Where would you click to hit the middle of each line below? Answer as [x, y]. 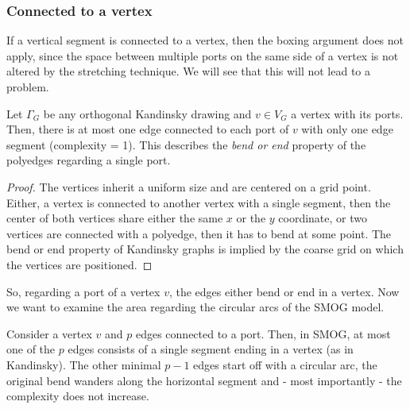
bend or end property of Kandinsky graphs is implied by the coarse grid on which [205, 249]
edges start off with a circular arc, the [285, 364]
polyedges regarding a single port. [89, 160]
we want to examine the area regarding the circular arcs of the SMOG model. [195, 307]
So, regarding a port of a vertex [83, 291]
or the [251, 218]
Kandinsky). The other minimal [84, 364]
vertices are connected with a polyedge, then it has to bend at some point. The [199, 233]
